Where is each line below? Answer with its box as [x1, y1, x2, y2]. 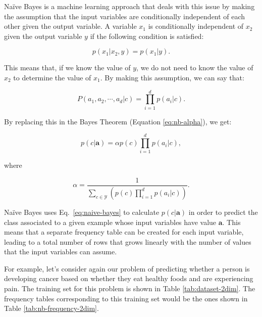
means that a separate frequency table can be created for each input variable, [4, 227, 244, 237]
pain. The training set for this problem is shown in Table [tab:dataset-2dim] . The [4, 283, 255, 294]
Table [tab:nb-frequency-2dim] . [4, 303, 99, 313]
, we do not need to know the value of [136, 62, 253, 73]
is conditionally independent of [148, 21, 244, 31]
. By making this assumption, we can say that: [100, 72, 244, 82]
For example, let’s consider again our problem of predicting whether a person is [4, 263, 250, 274]
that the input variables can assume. [4, 246, 117, 257]
